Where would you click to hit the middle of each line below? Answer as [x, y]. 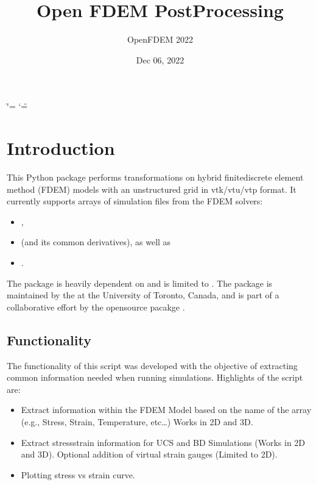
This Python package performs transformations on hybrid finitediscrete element [155, 177]
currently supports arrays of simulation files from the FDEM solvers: [135, 201]
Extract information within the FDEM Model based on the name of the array [166, 410]
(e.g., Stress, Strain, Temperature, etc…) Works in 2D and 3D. [137, 421]
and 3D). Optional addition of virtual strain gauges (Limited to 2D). [149, 454]
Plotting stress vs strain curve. [78, 474]
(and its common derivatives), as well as [96, 242]
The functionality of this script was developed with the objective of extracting [152, 365]
